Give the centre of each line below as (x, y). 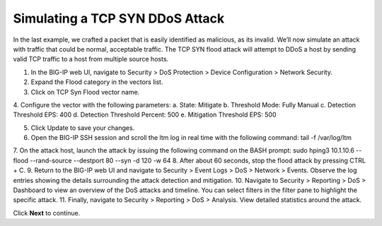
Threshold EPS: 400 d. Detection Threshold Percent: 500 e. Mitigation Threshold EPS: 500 (145, 115)
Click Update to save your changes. (83, 128)
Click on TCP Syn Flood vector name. (85, 92)
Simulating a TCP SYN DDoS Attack (119, 18)
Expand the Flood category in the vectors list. (97, 82)
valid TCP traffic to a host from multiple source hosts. (91, 59)
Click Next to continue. (47, 213)
